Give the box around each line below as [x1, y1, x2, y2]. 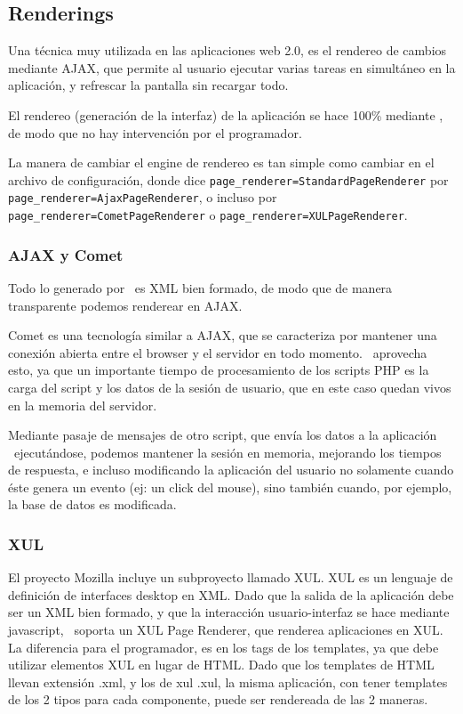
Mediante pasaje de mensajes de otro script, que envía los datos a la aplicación [8, 426, 437, 444]
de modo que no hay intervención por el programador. [8, 123, 302, 142]
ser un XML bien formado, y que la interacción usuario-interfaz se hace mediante [8, 603, 450, 621]
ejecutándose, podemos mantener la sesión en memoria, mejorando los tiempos [13, 442, 442, 461]
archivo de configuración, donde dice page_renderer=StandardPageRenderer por [8, 170, 449, 189]
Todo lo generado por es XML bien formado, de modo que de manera [8, 278, 393, 296]
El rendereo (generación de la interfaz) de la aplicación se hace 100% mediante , [8, 105, 443, 124]
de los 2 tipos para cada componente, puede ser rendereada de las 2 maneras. [8, 690, 428, 709]
